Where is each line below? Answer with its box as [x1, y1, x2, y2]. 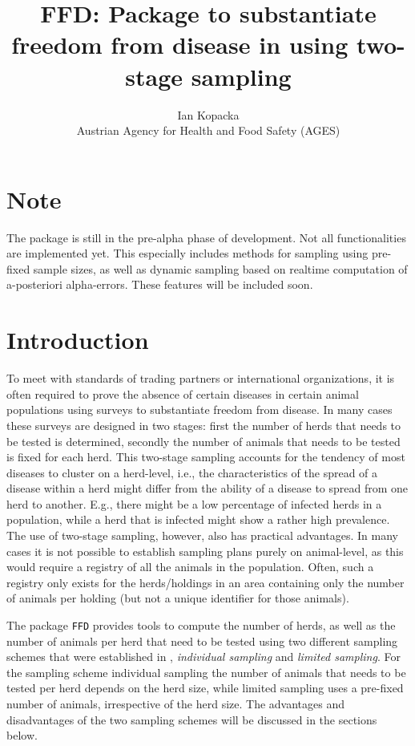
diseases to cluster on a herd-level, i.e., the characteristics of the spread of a [6, 464, 378, 480]
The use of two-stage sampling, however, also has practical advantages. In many [6, 527, 398, 544]
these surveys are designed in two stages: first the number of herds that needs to [6, 416, 401, 433]
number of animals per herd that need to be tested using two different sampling [6, 632, 398, 649]
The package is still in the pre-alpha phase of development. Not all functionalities [6, 229, 406, 245]
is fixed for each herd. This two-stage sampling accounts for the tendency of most [6, 448, 405, 465]
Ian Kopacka [177, 106, 240, 123]
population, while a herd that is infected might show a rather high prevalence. [6, 511, 390, 528]
